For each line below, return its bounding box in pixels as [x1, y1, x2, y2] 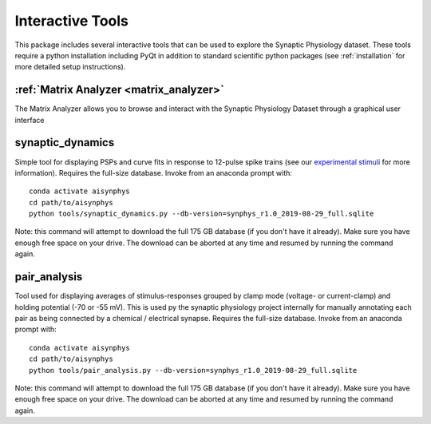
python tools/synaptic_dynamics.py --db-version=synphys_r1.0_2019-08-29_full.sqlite [29, 209, 374, 219]
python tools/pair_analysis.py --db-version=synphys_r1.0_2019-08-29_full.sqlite [29, 366, 358, 374]
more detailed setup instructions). [14, 62, 126, 72]
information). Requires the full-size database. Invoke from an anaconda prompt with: [14, 168, 293, 177]
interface [14, 115, 45, 125]
